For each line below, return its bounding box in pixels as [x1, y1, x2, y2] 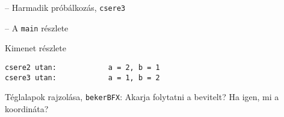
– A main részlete [5, 21, 69, 34]
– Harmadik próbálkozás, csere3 [5, 1, 126, 13]
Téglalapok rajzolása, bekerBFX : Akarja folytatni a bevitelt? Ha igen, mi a [5, 90, 279, 103]
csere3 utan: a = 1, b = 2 [5, 73, 160, 82]
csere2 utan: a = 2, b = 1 [5, 63, 160, 72]
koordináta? [5, 102, 49, 115]
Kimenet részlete [5, 42, 66, 54]
